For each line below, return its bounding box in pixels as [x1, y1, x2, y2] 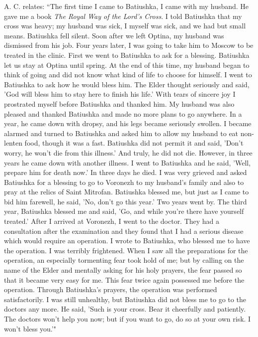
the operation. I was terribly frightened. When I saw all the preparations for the [4, 245, 248, 255]
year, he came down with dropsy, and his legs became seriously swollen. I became [4, 118, 252, 129]
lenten [4, 138, 22, 148]
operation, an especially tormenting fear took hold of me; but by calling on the [4, 255, 244, 265]
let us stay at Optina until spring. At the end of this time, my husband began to [4, 59, 250, 70]
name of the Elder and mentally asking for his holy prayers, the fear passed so [4, 265, 242, 275]
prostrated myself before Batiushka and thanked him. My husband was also [4, 98, 235, 109]
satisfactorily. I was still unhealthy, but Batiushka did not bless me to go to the [4, 294, 246, 304]
